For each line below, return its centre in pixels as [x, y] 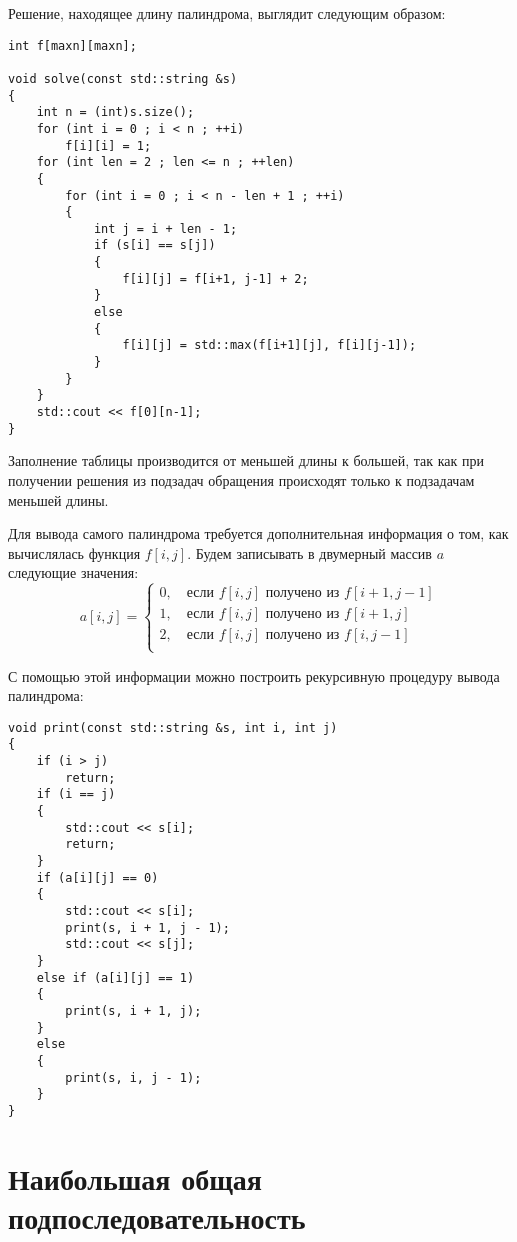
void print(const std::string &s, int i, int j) [173, 727]
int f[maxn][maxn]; [72, 45]
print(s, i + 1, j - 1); [147, 927]
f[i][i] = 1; [108, 145]
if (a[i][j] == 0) [97, 877]
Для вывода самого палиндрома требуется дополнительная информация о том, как [258, 533]
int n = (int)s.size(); [115, 112]
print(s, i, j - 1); [133, 1077]
